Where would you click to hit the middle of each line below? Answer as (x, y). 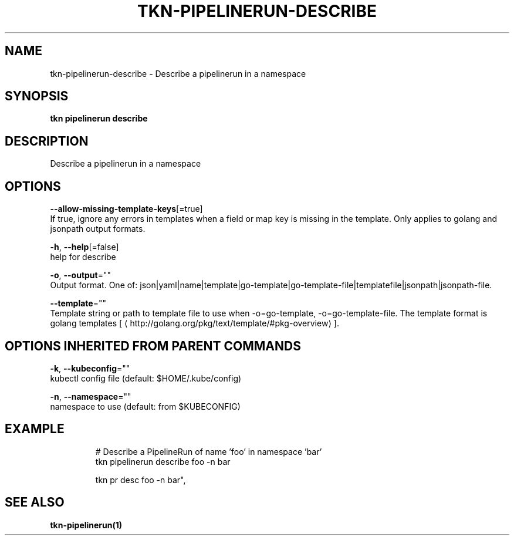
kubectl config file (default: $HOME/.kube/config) (146, 378)
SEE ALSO (35, 502)
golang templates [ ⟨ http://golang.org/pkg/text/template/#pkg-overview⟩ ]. (195, 323)
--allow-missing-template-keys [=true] (126, 209)
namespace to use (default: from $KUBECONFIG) (145, 406)
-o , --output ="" (81, 275)
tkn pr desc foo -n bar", (141, 480)
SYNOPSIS (37, 96)
